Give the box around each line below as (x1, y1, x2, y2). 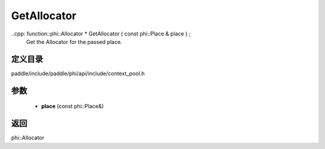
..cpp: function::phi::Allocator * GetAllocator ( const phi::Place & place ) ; (11, 30, 191, 37)
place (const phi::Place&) (41, 103, 104, 110)
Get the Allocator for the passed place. (26, 38, 123, 45)
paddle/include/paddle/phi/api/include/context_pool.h (11, 70, 145, 77)
